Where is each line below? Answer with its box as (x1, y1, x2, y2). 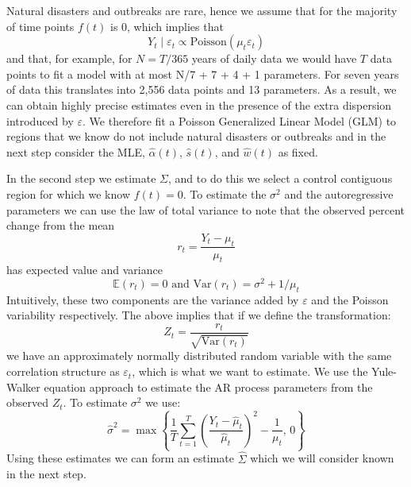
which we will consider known (250, 450, 394, 466)
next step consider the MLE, (6, 143, 145, 160)
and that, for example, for (6, 50, 133, 67)
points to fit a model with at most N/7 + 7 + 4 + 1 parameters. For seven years (6, 65, 399, 82)
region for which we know (6, 185, 131, 202)
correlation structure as (6, 363, 120, 380)
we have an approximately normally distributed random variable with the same (6, 347, 392, 364)
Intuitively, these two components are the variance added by (6, 291, 299, 307)
